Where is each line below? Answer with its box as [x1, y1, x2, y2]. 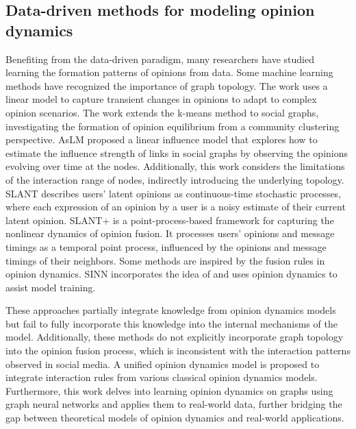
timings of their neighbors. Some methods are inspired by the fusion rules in [5, 253, 325, 267]
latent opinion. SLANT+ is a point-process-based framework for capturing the [5, 212, 334, 227]
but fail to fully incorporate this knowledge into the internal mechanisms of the [5, 316, 338, 330]
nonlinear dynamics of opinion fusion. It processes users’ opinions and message [5, 226, 335, 241]
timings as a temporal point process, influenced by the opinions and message [5, 239, 327, 254]
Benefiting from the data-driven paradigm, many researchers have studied [5, 51, 314, 66]
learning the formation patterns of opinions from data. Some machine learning [5, 65, 333, 79]
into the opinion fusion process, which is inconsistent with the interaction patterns [5, 343, 351, 358]
